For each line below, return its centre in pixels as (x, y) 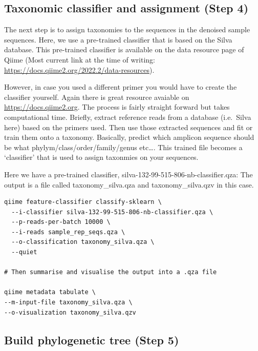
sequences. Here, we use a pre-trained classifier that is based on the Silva (118, 39)
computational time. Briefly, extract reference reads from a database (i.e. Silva (128, 117)
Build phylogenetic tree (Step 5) (92, 339)
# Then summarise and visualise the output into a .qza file (111, 272)
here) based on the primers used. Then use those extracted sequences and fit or (128, 127)
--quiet (24, 252)
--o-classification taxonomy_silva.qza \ (83, 242)
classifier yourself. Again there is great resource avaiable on (97, 97)
